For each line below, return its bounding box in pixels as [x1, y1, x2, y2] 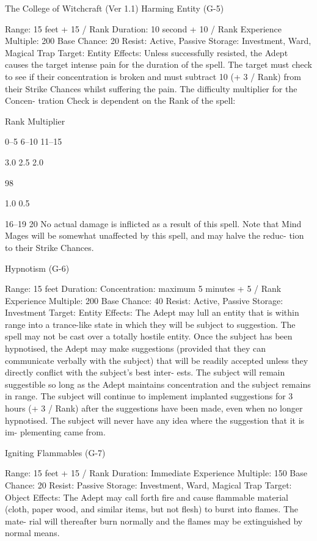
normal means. [5, 526, 60, 539]
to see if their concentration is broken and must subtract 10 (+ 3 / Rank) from [5, 70, 301, 82]
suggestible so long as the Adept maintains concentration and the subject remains [5, 377, 311, 390]
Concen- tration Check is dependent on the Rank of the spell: [5, 94, 236, 107]
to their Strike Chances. [5, 241, 94, 253]
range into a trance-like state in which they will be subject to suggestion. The [5, 318, 296, 330]
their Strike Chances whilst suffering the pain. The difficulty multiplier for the [5, 82, 297, 95]
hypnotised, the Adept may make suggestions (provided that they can [5, 342, 266, 355]
